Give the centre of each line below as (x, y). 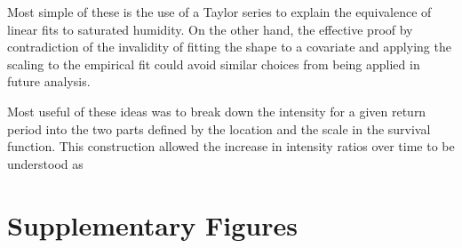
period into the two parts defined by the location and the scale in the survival (219, 128)
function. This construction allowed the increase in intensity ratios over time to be (231, 146)
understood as (45, 163)
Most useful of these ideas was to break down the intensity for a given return (217, 111)
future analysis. (49, 81)
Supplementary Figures (152, 224)
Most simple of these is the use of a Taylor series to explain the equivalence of (219, 12)
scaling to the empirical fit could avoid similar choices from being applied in (214, 64)
